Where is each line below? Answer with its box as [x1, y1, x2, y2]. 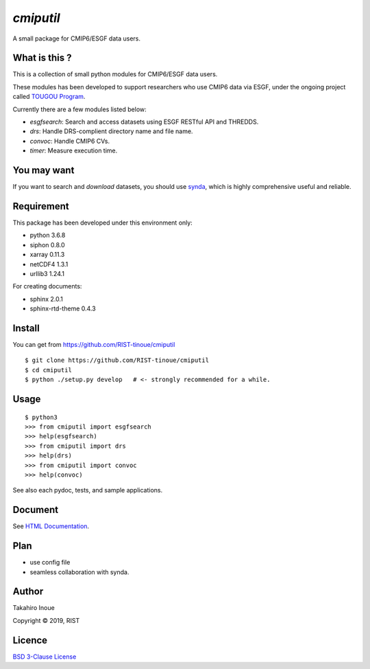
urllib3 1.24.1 [29, 269, 65, 277]
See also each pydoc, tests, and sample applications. [12, 486, 163, 495]
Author [12, 586, 44, 598]
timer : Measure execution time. [29, 146, 118, 155]
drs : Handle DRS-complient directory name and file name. [29, 127, 193, 135]
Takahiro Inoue [12, 604, 55, 612]
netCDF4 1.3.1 [29, 260, 69, 268]
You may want [12, 165, 75, 176]
